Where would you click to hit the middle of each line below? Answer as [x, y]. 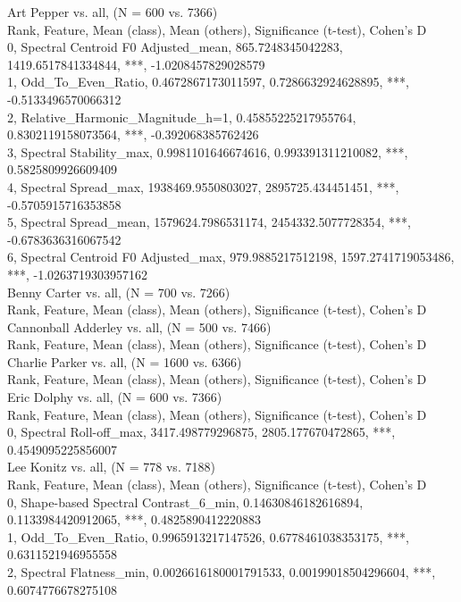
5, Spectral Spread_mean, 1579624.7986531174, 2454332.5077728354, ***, [209, 222]
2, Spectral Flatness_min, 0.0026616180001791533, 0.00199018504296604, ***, [222, 572]
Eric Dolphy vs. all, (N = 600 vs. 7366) [115, 397]
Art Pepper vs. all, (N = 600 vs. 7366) [113, 12]
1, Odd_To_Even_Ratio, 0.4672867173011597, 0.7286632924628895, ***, [208, 82]
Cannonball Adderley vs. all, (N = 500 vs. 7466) [139, 326]
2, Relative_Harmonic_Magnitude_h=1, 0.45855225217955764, [182, 117]
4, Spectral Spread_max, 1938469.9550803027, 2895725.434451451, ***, [203, 186]
